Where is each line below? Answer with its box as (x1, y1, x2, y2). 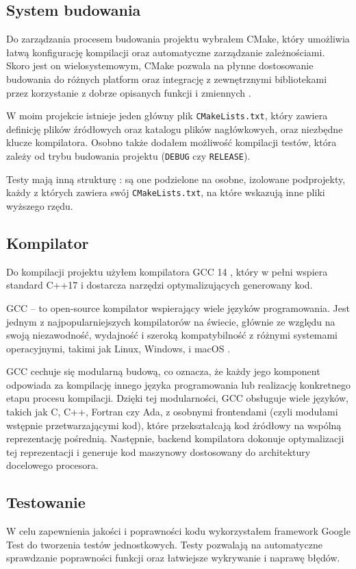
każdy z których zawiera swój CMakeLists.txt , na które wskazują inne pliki (6, 185, 325, 199)
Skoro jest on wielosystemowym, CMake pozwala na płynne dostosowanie (6, 58, 314, 73)
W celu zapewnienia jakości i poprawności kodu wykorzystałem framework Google (6, 524, 351, 538)
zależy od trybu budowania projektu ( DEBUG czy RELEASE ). (6, 149, 251, 163)
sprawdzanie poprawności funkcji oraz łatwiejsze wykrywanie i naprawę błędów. (6, 550, 340, 565)
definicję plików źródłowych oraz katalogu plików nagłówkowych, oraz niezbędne (6, 121, 343, 136)
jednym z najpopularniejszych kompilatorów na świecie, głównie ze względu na (6, 314, 335, 328)
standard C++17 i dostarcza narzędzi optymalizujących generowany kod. (6, 278, 313, 292)
